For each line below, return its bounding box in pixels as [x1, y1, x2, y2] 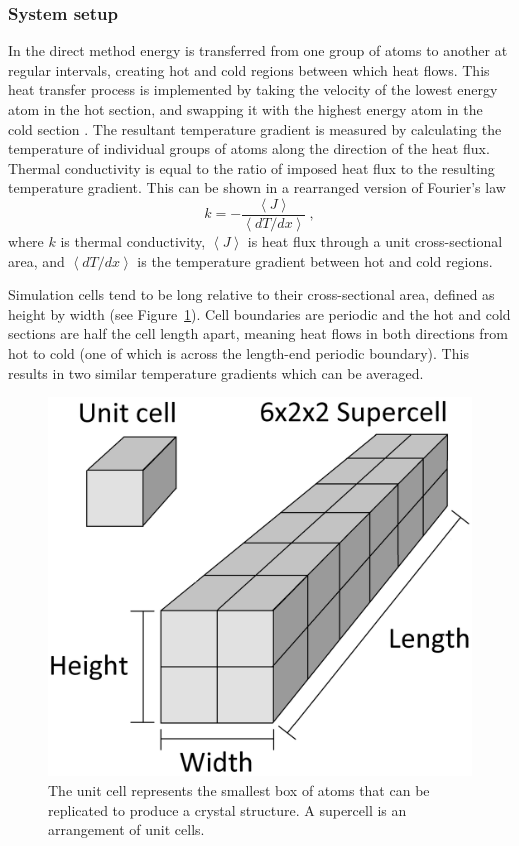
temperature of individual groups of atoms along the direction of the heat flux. [8, 138, 490, 159]
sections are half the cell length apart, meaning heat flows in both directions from [8, 323, 508, 344]
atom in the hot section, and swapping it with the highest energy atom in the [8, 99, 483, 119]
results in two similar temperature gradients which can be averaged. [8, 362, 424, 383]
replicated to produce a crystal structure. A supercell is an [48, 799, 407, 820]
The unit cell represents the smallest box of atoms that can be [48, 780, 430, 801]
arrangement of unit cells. [48, 819, 205, 840]
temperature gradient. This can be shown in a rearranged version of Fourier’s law [8, 177, 506, 198]
